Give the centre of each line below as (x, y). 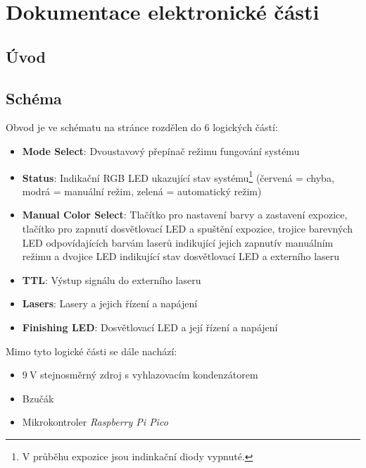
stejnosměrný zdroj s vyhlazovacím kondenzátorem (149, 375)
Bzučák (38, 398)
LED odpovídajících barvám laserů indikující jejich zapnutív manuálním (178, 242)
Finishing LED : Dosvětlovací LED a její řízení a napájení (150, 327)
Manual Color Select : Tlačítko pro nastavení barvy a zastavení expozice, (185, 215)
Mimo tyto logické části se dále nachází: (91, 351)
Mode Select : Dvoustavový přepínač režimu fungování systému (161, 150)
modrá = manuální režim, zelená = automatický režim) (142, 191)
